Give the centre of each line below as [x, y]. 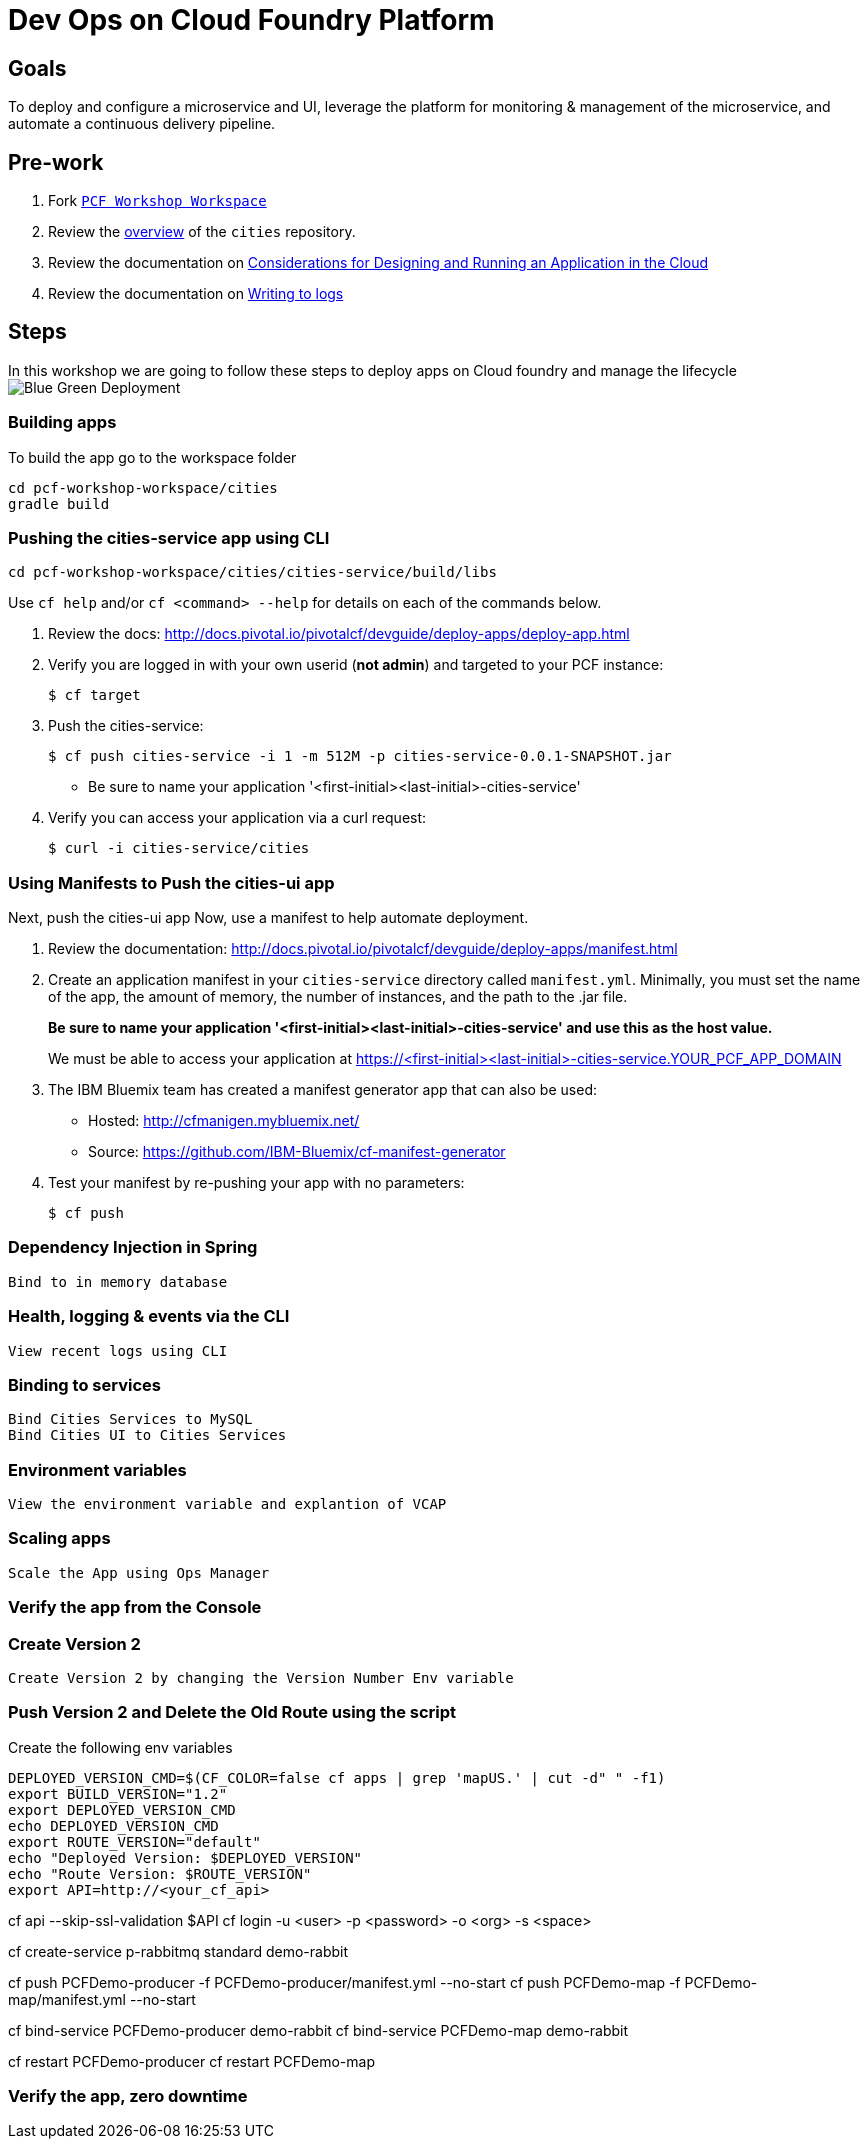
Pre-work [56, 162]
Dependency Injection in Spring [133, 1247]
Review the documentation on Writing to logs [196, 294]
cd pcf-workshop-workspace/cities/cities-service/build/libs [252, 572]
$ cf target [94, 695]
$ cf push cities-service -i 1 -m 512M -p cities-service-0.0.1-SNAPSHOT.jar [360, 756]
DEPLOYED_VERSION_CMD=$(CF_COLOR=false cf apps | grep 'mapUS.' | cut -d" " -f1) [337, 1777]
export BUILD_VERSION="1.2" [118, 1793]
